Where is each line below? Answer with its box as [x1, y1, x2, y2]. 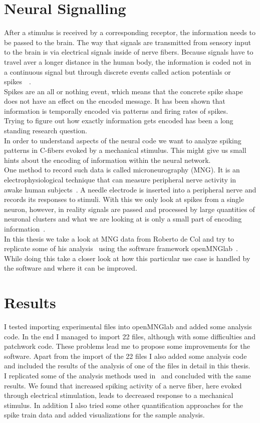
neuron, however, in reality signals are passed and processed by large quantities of [4, 203, 255, 214]
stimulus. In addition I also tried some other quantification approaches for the [4, 399, 243, 410]
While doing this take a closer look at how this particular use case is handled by [4, 253, 250, 263]
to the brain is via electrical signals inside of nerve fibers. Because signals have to [4, 47, 253, 57]
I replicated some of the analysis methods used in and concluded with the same [4, 370, 251, 381]
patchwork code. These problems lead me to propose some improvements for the [4, 341, 250, 351]
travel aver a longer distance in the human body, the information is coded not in [4, 56, 251, 67]
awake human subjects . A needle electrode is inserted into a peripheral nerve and [4, 184, 256, 194]
